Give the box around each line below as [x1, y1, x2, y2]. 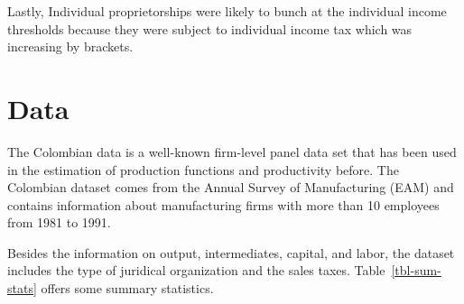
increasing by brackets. [7, 37, 134, 56]
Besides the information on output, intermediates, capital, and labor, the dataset [7, 243, 455, 262]
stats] [7, 279, 37, 298]
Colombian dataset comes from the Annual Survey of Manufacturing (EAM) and [7, 178, 454, 197]
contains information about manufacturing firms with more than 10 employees [7, 195, 440, 214]
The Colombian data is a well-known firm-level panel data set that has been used [7, 142, 457, 161]
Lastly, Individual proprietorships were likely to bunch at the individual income [7, 2, 447, 20]
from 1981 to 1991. [7, 213, 111, 232]
